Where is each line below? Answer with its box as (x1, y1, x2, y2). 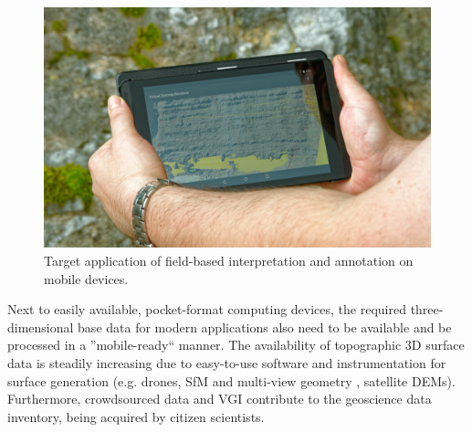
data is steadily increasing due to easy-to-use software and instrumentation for (7, 353, 446, 372)
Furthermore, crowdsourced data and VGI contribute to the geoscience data (7, 389, 432, 408)
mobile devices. (44, 269, 129, 288)
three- (410, 300, 444, 319)
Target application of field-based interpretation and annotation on (44, 250, 414, 269)
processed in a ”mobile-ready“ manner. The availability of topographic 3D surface (7, 335, 465, 354)
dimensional (7, 317, 74, 336)
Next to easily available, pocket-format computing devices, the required (7, 300, 406, 319)
